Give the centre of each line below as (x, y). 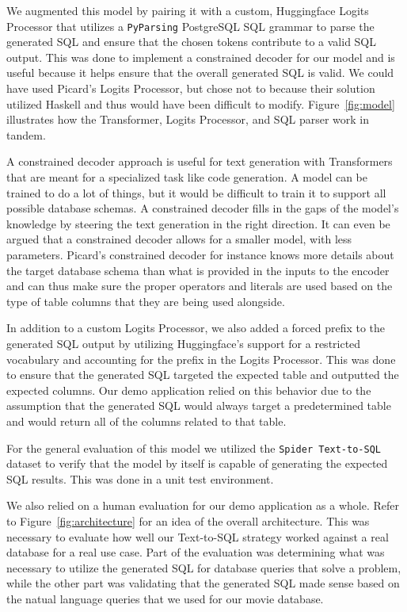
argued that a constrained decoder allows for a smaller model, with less (179, 239)
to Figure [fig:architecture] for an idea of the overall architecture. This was (188, 520)
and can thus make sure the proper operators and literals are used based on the (200, 286)
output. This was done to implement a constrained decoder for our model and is (201, 57)
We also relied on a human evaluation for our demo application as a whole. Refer (203, 505)
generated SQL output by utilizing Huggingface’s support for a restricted (184, 343)
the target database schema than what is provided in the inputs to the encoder (198, 270)
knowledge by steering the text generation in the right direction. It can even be (198, 223)
